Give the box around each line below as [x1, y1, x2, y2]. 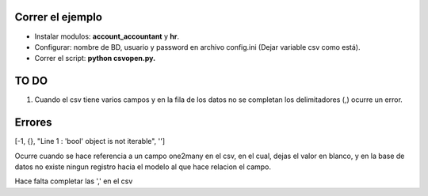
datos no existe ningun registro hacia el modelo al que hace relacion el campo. [14, 162, 272, 171]
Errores [14, 115, 52, 130]
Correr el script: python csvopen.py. [34, 54, 156, 63]
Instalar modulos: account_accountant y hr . [34, 32, 180, 41]
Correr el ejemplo [14, 10, 103, 24]
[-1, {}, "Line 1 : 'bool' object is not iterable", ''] [14, 137, 166, 146]
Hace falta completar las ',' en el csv [14, 176, 133, 186]
